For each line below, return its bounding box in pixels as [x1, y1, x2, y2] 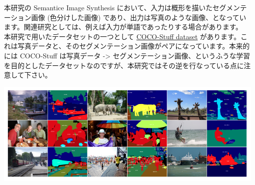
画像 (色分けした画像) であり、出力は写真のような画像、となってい [31, 12, 247, 22]
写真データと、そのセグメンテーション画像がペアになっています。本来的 [17, 41, 250, 51]
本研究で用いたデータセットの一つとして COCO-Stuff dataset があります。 [4, 31, 241, 41]
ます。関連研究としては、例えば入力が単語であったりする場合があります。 [4, 22, 243, 32]
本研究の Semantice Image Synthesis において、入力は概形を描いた [4, 2, 213, 12]
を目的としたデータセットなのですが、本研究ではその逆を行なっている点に [4, 60, 244, 70]
